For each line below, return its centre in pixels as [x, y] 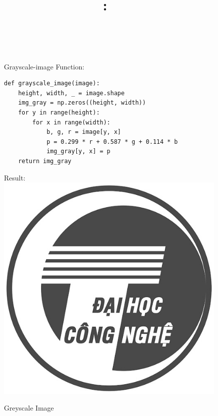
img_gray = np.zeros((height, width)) [82, 103]
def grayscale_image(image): [52, 84]
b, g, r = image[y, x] [84, 132]
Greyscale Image [29, 408]
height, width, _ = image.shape [71, 93]
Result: [15, 177]
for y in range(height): [59, 112]
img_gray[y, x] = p [78, 151]
